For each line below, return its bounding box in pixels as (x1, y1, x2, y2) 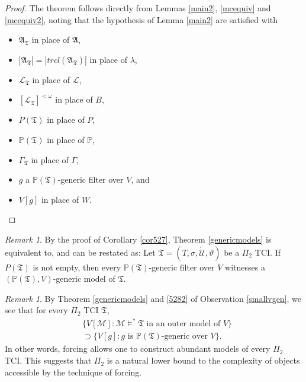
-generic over (161, 332, 208, 341)
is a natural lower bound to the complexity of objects (107, 354, 300, 367)
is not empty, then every (33, 260, 121, 273)
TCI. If (255, 246, 281, 258)
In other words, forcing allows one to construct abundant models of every (5, 342, 270, 355)
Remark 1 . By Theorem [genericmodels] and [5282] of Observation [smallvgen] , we (5, 292, 302, 304)
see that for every (5, 304, 68, 316)
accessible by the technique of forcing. (5, 365, 142, 378)
